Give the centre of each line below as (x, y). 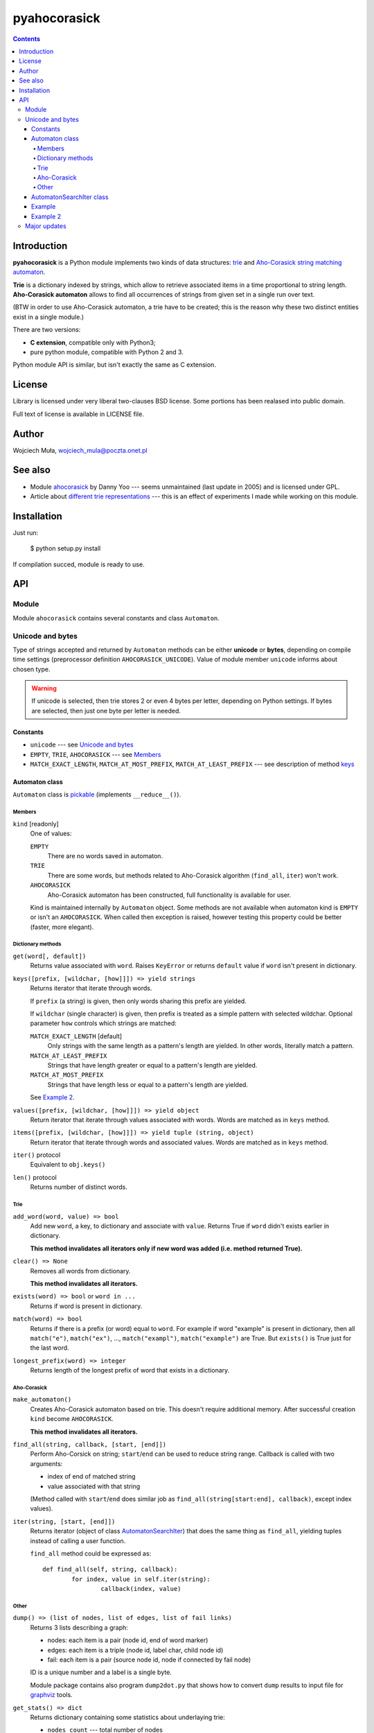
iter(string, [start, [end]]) (64, 1521)
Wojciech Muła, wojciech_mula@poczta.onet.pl (80, 450)
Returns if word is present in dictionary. (86, 1306)
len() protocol (35, 1177)
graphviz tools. (51, 1695)
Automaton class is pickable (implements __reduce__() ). (97, 794)
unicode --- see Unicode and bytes (82, 744)
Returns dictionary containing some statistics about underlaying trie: (127, 1717)
